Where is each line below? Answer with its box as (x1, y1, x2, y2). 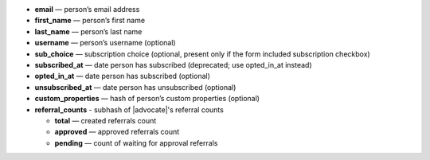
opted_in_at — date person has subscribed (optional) (34, 72, 211, 81)
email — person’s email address (34, 5, 140, 14)
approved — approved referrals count (54, 127, 180, 137)
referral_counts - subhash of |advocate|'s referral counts (34, 104, 225, 115)
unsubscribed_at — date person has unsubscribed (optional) (34, 82, 236, 92)
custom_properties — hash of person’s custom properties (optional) (34, 94, 260, 103)
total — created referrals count (54, 115, 157, 125)
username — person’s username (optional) (34, 38, 176, 48)
